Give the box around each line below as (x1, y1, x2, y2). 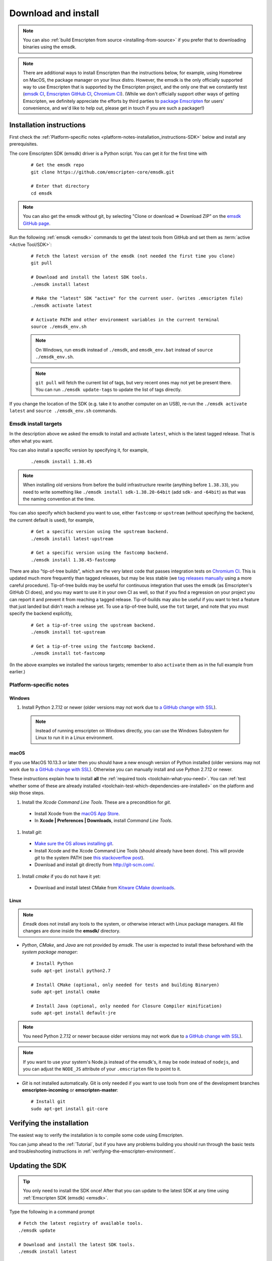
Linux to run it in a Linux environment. (35, 734, 114, 741)
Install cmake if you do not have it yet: (22, 873, 101, 879)
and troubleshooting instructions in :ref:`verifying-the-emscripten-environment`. (9, 1148, 176, 1155)
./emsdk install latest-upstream (31, 536, 113, 542)
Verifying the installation (9, 1119, 89, 1127)
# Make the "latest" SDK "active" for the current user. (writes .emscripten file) (31, 296, 244, 301)
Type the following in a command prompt (9, 1209, 95, 1215)
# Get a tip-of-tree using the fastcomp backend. (31, 643, 156, 649)
